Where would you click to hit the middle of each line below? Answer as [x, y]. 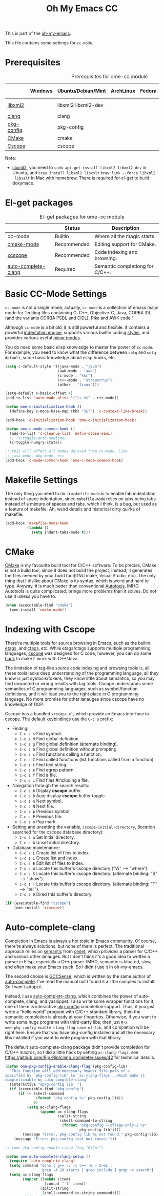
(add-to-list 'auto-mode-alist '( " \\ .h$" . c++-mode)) [62, 398]
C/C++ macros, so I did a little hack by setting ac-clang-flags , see [72, 1052]
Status [72, 228]
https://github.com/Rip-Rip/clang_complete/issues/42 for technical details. [80, 1057]
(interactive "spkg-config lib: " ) [46, 1085]
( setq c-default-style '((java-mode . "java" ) [53, 366]
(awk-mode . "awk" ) [77, 371]
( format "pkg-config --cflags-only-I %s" [104, 1125]
